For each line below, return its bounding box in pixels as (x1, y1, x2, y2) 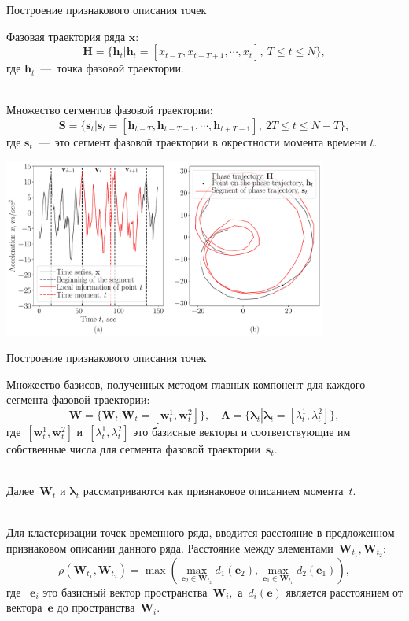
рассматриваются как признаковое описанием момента (83, 482, 344, 499)
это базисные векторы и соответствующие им (133, 423, 351, 439)
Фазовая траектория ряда (6, 28, 126, 44)
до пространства (57, 599, 135, 615)
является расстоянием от (286, 583, 403, 600)
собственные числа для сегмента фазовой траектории (6, 441, 261, 457)
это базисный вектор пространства (42, 583, 208, 600)
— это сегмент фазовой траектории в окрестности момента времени (38, 133, 367, 150)
